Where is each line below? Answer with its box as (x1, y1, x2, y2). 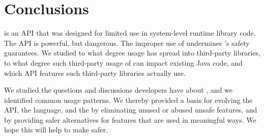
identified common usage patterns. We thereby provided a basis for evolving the (4, 94, 253, 105)
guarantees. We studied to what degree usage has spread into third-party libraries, (4, 47, 260, 58)
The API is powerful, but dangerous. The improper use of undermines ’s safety (4, 37, 250, 48)
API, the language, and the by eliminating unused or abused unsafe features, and (4, 104, 257, 115)
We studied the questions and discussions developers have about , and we (4, 85, 233, 95)
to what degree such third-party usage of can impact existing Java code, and (4, 57, 243, 68)
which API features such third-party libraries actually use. (4, 67, 186, 78)
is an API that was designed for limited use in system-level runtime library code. (4, 27, 256, 38)
